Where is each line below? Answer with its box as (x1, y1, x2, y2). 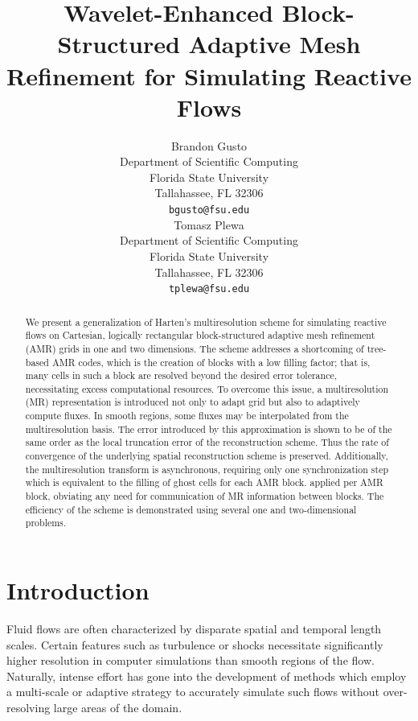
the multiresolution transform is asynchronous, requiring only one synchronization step (25, 462, 389, 476)
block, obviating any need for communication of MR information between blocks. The (25, 489, 384, 503)
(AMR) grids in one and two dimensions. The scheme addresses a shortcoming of (25, 341, 364, 355)
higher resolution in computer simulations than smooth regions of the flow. (6, 652, 375, 669)
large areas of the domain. (53, 698, 182, 715)
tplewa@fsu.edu (168, 283, 250, 295)
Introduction (6, 574, 150, 607)
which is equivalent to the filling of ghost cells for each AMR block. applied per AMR (25, 476, 383, 489)
